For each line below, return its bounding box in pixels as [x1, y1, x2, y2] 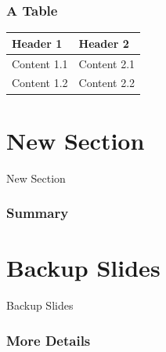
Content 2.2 [78, 74, 135, 91]
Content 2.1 [78, 55, 135, 71]
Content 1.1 [12, 55, 68, 71]
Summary [6, 203, 69, 223]
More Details [6, 330, 91, 350]
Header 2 [78, 34, 129, 51]
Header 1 [12, 34, 63, 51]
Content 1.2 [12, 74, 68, 91]
